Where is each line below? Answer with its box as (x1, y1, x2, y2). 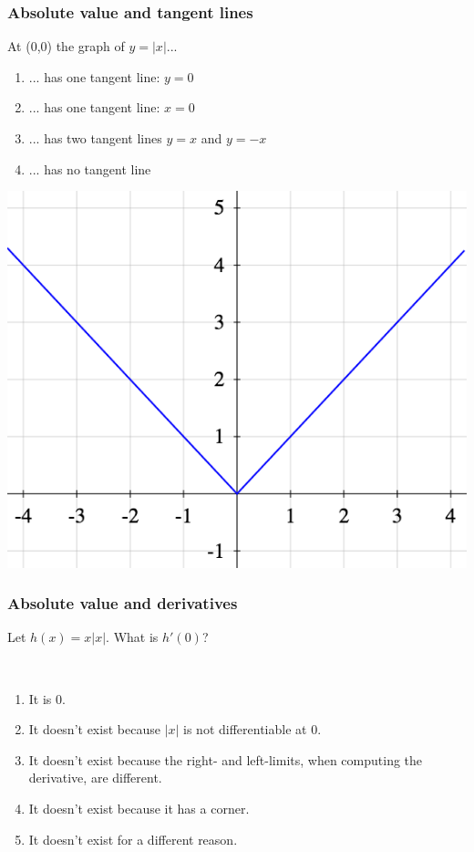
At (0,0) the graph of (7, 37, 125, 56)
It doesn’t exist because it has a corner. (28, 798, 250, 817)
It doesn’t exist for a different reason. (28, 829, 238, 848)
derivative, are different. (28, 768, 162, 787)
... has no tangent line (28, 159, 151, 178)
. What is (106, 627, 159, 647)
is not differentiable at (183, 720, 307, 739)
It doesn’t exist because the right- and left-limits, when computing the (28, 750, 423, 769)
